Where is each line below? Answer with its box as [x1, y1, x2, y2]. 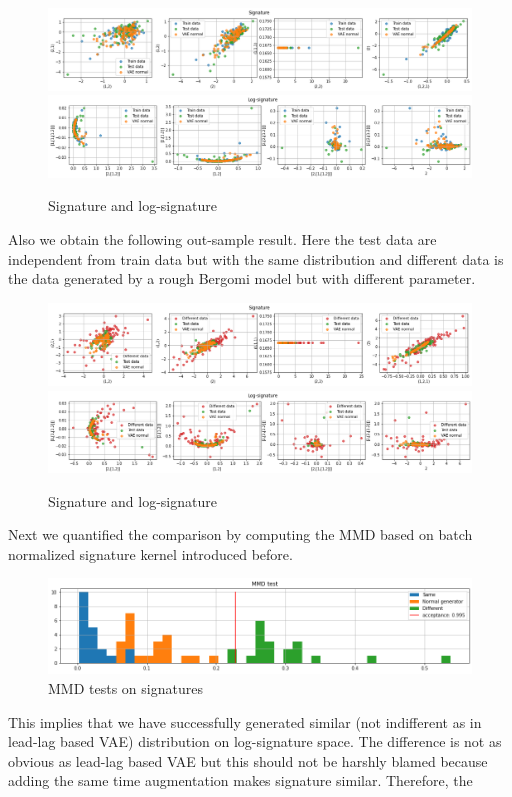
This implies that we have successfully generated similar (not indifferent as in [8, 711, 482, 732]
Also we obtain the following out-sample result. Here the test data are [8, 228, 437, 249]
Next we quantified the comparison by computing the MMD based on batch [8, 524, 473, 545]
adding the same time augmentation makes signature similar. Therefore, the [8, 770, 473, 791]
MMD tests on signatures [48, 678, 203, 699]
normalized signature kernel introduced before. [8, 543, 293, 564]
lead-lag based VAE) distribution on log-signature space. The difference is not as [8, 731, 502, 752]
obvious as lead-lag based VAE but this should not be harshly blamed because [8, 750, 488, 771]
